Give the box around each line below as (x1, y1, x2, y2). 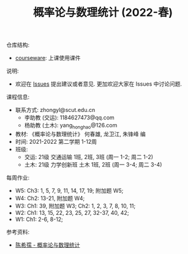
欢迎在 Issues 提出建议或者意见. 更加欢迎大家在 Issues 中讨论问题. (15, 80, 182, 88)
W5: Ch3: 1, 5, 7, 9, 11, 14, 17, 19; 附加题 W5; (15, 187, 124, 194)
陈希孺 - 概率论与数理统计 (15, 241, 81, 248)
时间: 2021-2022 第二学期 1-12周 (15, 138, 97, 145)
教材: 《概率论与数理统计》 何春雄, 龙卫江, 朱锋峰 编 (15, 130, 146, 138)
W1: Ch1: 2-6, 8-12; (15, 215, 63, 223)
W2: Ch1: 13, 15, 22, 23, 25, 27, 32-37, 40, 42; (15, 209, 129, 216)
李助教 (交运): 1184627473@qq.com (24, 114, 115, 121)
